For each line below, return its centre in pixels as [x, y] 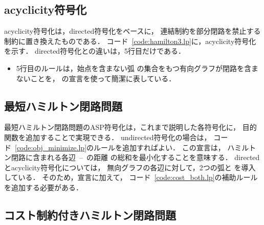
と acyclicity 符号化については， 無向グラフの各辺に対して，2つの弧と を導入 [130, 167]
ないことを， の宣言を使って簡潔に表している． [96, 78]
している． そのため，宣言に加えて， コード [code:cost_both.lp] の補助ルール [131, 177]
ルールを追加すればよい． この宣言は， [159, 147]
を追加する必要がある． [43, 187]
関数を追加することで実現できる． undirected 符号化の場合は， [108, 137]
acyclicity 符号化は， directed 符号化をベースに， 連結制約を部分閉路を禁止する [133, 31]
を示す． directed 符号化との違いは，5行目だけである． [95, 51]
